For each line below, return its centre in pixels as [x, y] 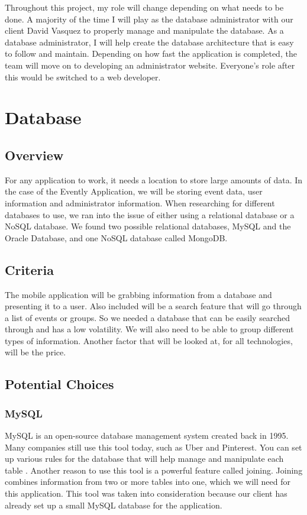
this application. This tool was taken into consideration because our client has [146, 493]
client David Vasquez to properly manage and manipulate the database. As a [144, 30]
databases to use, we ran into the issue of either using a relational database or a [150, 214]
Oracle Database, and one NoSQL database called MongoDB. [116, 237]
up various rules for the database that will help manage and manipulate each [144, 459]
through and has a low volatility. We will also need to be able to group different [149, 329]
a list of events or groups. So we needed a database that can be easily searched [147, 317]
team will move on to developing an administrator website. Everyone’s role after [150, 65]
